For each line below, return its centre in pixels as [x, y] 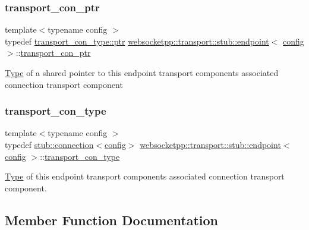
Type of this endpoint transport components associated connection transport [145, 176]
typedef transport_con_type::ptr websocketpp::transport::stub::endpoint [137, 41]
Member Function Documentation [112, 220]
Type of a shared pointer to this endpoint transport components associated [142, 73]
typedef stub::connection [49, 144]
